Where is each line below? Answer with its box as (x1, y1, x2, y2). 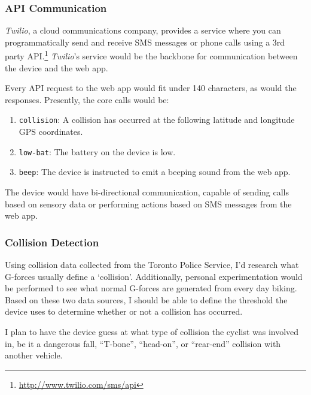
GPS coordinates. (19, 125, 83, 138)
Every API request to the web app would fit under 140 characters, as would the (5, 82, 297, 94)
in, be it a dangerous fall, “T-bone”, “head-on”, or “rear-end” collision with (5, 337, 281, 349)
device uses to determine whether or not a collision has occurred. (5, 305, 243, 318)
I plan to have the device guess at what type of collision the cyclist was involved (5, 325, 299, 337)
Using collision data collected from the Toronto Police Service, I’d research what (5, 258, 299, 270)
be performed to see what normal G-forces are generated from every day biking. (5, 282, 297, 294)
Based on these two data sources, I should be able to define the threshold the (5, 293, 288, 306)
